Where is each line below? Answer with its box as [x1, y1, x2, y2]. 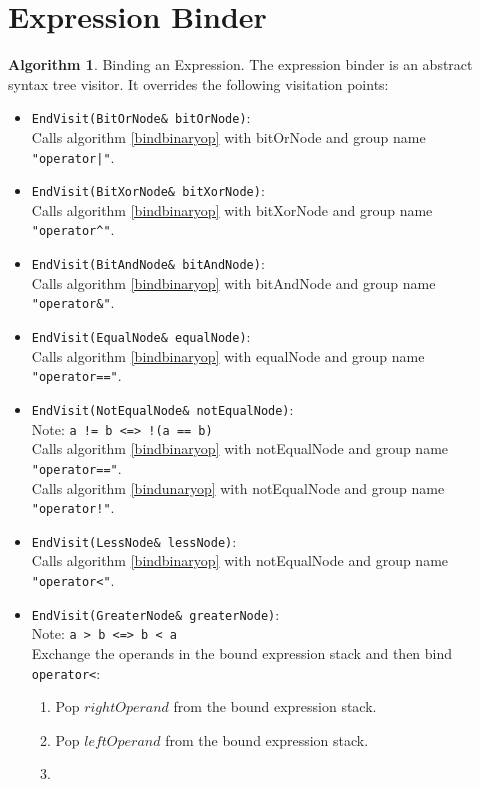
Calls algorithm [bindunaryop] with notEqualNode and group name [31, 477, 445, 498]
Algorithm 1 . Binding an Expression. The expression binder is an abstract [8, 54, 473, 75]
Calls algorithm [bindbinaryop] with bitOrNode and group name [31, 126, 426, 147]
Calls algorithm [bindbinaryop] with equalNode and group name [31, 345, 425, 366]
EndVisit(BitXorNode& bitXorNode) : [31, 180, 265, 201]
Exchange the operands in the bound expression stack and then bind [31, 642, 453, 663]
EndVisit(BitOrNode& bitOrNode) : [31, 107, 251, 128]
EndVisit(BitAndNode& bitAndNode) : [31, 253, 265, 274]
